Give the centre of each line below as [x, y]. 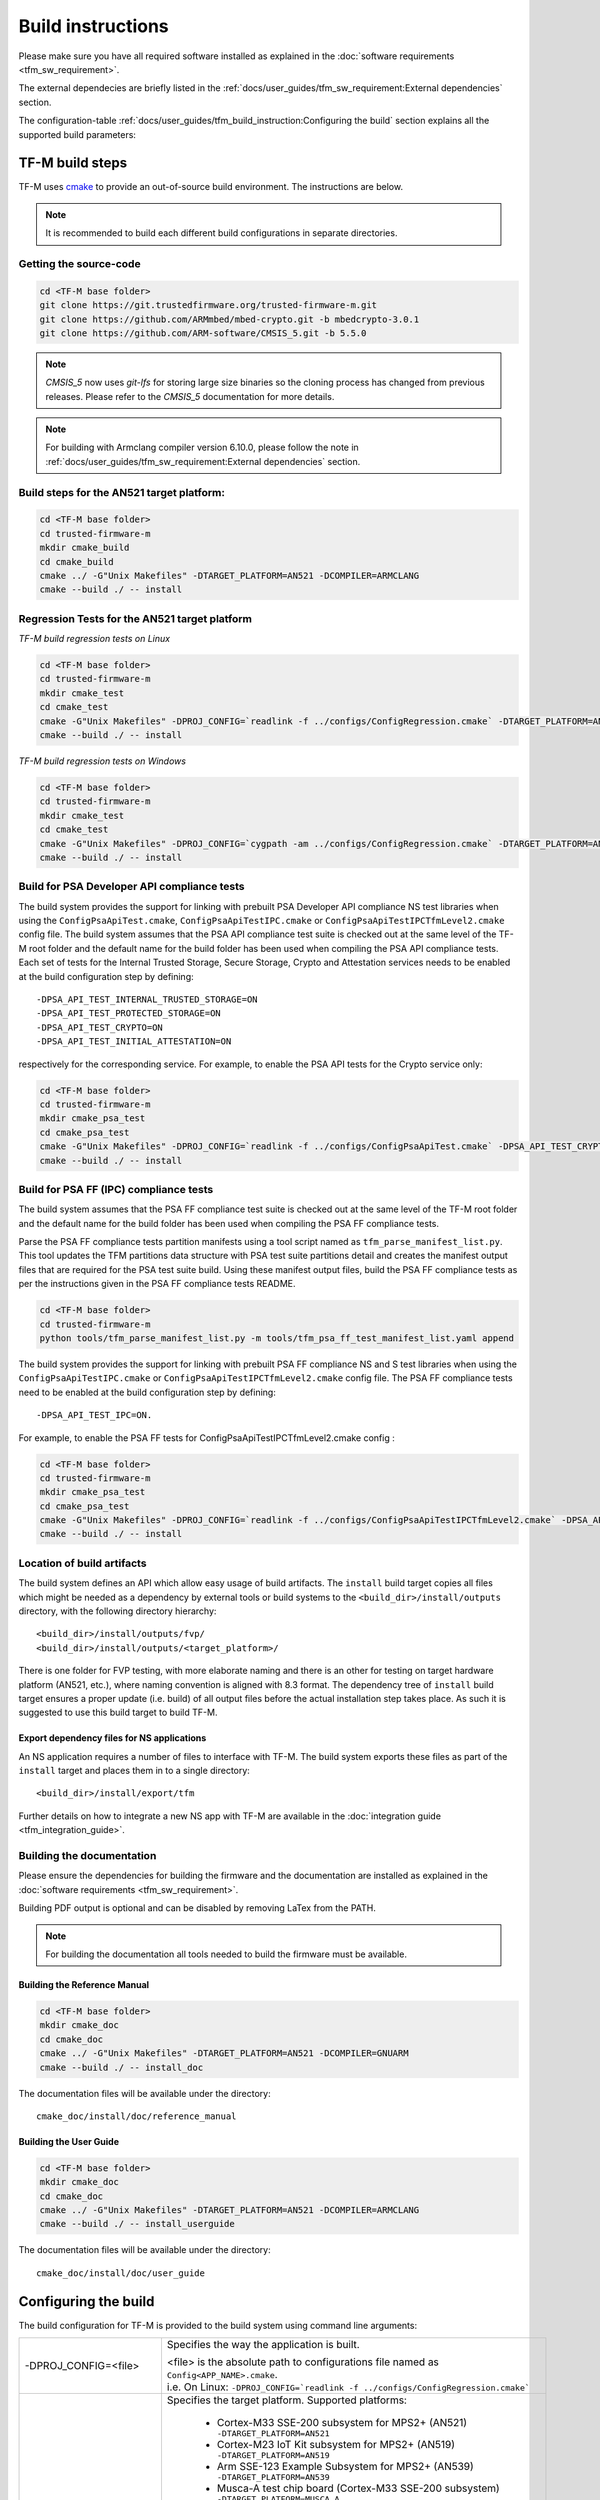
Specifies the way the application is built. [263, 2345]
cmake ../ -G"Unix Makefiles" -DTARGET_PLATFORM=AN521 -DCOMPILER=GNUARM [224, 2053]
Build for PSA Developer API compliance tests [131, 887]
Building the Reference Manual [84, 1984]
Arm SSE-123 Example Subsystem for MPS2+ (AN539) [345, 2467]
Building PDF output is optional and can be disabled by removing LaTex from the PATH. [197, 1908]
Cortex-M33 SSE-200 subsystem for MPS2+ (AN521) [342, 2423]
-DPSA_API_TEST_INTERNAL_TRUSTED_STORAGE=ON [147, 999]
